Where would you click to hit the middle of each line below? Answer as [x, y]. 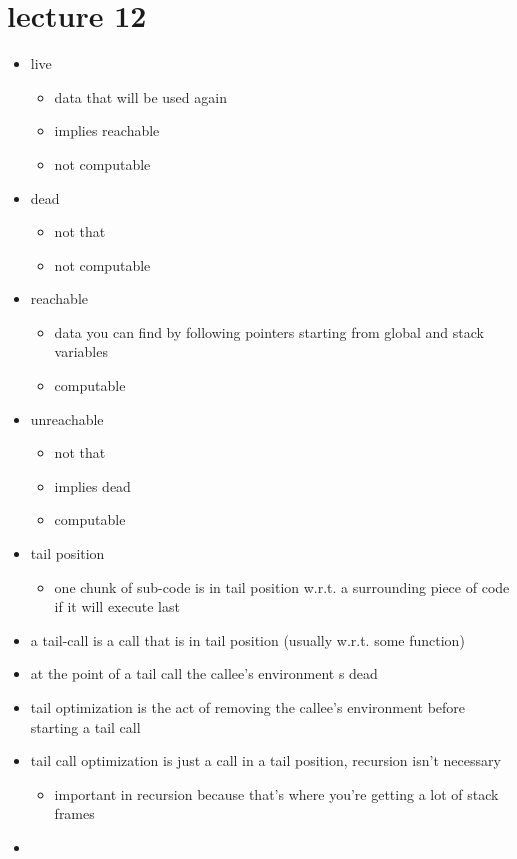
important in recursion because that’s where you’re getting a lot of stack [276, 793]
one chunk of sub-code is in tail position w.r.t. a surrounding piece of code [282, 586]
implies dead [92, 485]
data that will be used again [140, 96]
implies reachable [107, 130]
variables [81, 351]
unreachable [67, 418]
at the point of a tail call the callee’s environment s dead [204, 673]
